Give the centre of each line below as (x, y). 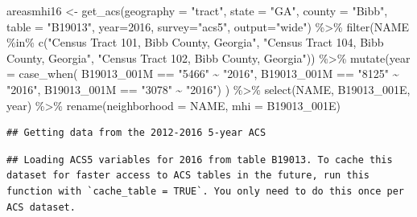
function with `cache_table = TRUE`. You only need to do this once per (205, 191)
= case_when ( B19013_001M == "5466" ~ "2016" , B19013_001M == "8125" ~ (203, 74)
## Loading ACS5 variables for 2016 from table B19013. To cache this (200, 160)
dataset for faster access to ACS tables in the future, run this (188, 176)
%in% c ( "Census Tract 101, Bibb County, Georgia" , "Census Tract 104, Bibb (195, 42)
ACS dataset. (41, 207)
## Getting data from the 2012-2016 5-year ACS (136, 133)
